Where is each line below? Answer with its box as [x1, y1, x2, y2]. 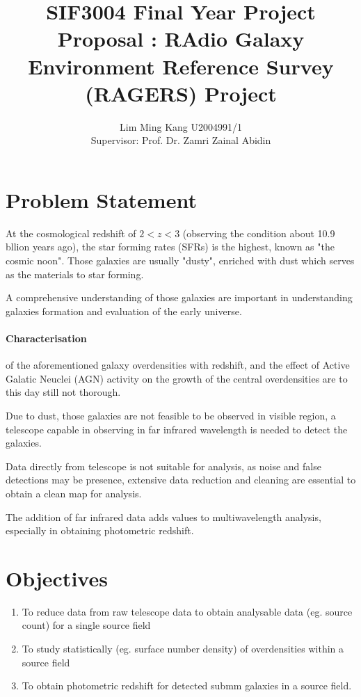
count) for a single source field [22, 618, 151, 632]
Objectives [6, 563, 108, 592]
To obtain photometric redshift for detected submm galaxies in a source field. [22, 678, 352, 693]
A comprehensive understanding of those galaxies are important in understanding [6, 290, 353, 305]
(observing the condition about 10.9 [182, 225, 335, 240]
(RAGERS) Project [85, 79, 277, 107]
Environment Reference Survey [28, 51, 334, 80]
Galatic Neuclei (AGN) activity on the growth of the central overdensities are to [6, 371, 348, 385]
